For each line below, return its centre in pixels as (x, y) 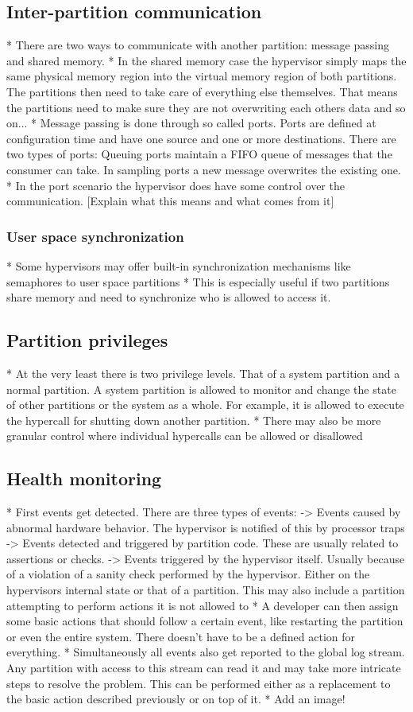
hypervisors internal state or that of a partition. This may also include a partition (206, 590)
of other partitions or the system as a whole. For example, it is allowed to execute (205, 405)
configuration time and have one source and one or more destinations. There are (201, 138)
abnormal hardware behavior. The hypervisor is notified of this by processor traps (206, 527)
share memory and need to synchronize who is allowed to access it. (169, 297)
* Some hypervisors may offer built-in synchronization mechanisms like (179, 265)
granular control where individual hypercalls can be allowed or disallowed (185, 436)
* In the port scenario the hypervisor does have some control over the (176, 185)
